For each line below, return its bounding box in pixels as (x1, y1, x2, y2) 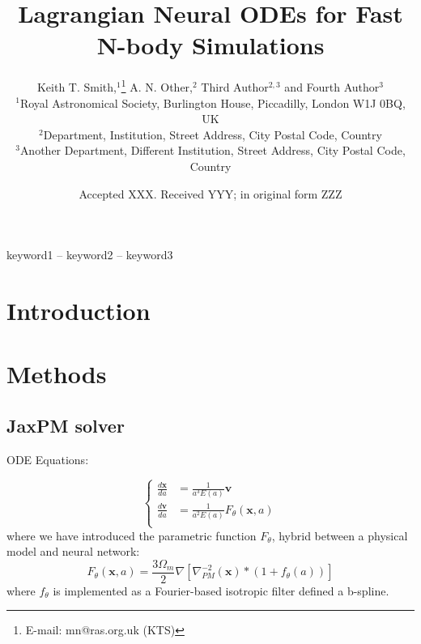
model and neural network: (6, 543, 140, 560)
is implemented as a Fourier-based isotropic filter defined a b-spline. (53, 582, 389, 599)
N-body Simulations (96, 28, 325, 62)
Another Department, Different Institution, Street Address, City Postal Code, (19, 142, 406, 159)
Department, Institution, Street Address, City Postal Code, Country (43, 126, 382, 143)
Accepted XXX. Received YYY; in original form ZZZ (79, 185, 342, 202)
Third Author (201, 78, 269, 95)
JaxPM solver (6, 412, 125, 437)
